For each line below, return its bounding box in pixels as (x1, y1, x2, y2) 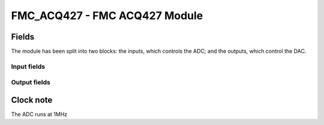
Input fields (11, 62, 45, 71)
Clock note (11, 95, 53, 105)
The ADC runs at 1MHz (11, 111, 68, 118)
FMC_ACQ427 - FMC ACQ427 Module (11, 9, 203, 22)
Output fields (11, 78, 50, 87)
